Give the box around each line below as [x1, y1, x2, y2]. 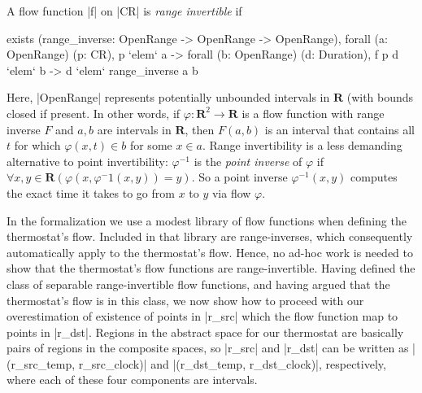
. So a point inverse [191, 168, 288, 186]
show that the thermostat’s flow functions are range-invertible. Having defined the [7, 260, 415, 277]
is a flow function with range [241, 104, 385, 121]
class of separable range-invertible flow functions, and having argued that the [7, 275, 390, 292]
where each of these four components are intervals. [7, 371, 258, 388]
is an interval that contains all [264, 120, 415, 138]
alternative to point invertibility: [7, 152, 168, 169]
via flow [211, 184, 251, 201]
